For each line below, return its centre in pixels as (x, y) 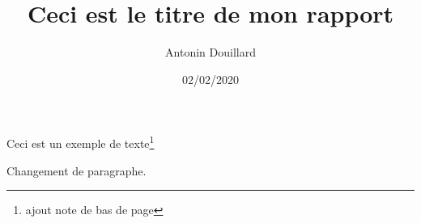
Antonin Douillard (210, 52)
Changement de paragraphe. (77, 170)
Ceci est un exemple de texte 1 (81, 142)
